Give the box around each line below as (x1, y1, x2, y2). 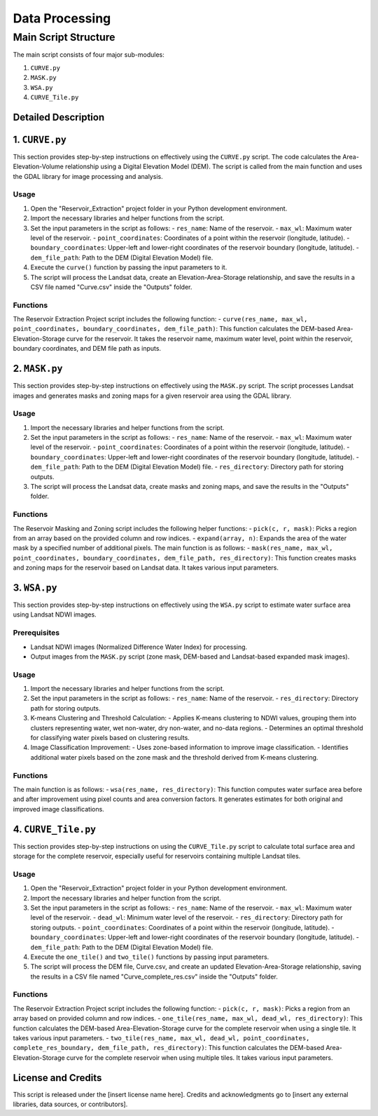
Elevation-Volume (13, 162, 64, 171)
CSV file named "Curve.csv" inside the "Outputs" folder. (30, 283, 192, 291)
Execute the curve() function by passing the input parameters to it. (30, 263, 227, 271)
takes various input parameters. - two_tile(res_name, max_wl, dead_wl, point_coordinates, (13, 1034, 310, 1042)
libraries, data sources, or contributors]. (13, 1100, 128, 1108)
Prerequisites (13, 628, 59, 638)
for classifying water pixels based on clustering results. (30, 734, 190, 742)
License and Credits (13, 1072, 102, 1084)
